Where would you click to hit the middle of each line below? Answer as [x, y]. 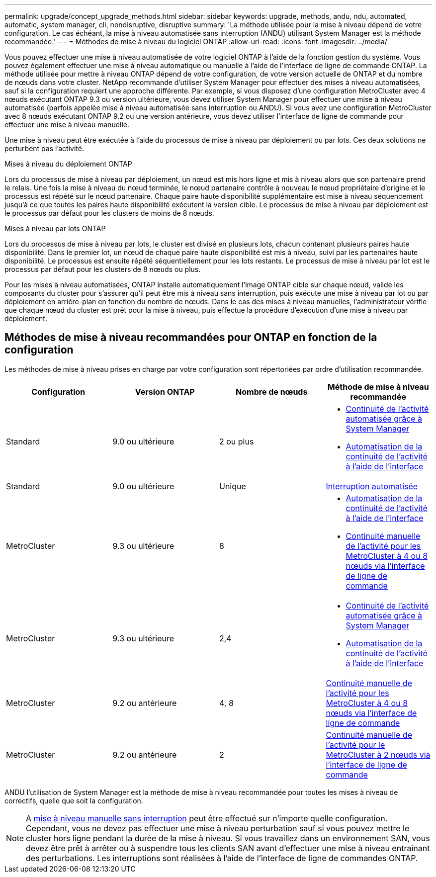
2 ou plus [237, 441]
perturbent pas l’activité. [44, 148]
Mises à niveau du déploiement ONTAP [68, 164]
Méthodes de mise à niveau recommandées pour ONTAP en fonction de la [191, 338]
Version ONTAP [165, 392]
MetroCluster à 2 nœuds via [378, 754]
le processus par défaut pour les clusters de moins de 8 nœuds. [109, 213]
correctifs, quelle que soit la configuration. [74, 800]
